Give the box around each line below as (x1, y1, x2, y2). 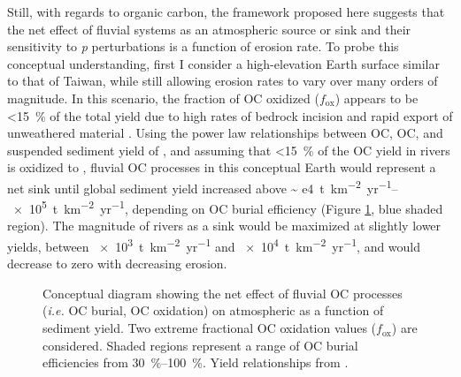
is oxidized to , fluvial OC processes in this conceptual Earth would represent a (7, 158, 436, 177)
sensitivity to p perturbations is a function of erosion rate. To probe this (7, 37, 399, 56)
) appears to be (334, 88, 419, 107)
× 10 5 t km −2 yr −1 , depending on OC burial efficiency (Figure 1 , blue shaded (12, 197, 443, 217)
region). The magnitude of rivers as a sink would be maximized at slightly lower (7, 216, 442, 235)
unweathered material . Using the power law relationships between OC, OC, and (7, 124, 443, 142)
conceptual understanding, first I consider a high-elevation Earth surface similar (7, 54, 440, 72)
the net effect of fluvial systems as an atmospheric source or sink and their (7, 19, 411, 38)
